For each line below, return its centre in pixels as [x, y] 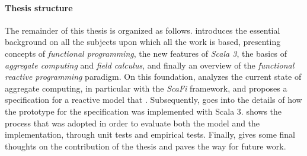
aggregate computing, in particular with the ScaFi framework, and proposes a [146, 88]
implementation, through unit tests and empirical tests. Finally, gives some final [150, 134]
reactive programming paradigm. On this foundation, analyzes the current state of [153, 77]
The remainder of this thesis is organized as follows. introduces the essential [143, 30]
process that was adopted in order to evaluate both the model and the [132, 123]
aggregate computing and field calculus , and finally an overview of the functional [150, 65]
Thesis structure [39, 7]
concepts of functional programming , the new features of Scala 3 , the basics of [146, 53]
